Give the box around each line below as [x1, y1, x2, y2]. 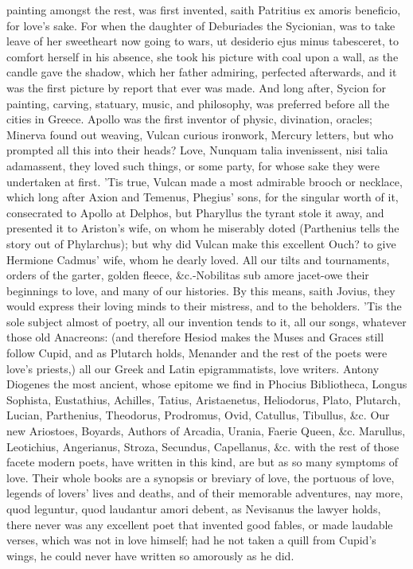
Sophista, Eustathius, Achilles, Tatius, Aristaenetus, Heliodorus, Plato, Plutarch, [6, 391, 401, 407]
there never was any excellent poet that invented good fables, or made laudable [6, 516, 393, 532]
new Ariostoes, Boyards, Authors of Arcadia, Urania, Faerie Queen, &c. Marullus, [6, 423, 406, 439]
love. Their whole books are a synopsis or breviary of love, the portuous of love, [6, 469, 395, 485]
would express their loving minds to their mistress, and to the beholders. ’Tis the [6, 298, 402, 314]
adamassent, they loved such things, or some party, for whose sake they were [6, 157, 380, 173]
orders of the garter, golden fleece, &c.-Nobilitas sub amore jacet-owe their [6, 267, 369, 283]
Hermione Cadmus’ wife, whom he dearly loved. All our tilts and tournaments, [6, 251, 390, 267]
